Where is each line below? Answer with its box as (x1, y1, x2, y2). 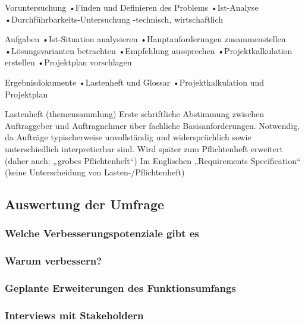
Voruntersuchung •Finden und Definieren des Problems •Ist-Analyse (5, 1, 259, 13)
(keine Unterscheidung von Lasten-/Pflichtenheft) (5, 166, 185, 178)
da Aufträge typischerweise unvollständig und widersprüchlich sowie (5, 131, 251, 143)
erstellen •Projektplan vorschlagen (5, 56, 132, 68)
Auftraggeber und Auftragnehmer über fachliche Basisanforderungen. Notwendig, (5, 119, 300, 131)
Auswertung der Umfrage (5, 195, 165, 213)
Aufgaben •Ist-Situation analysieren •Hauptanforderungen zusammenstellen (5, 33, 286, 45)
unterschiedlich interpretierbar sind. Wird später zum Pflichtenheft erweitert (5, 142, 283, 155)
